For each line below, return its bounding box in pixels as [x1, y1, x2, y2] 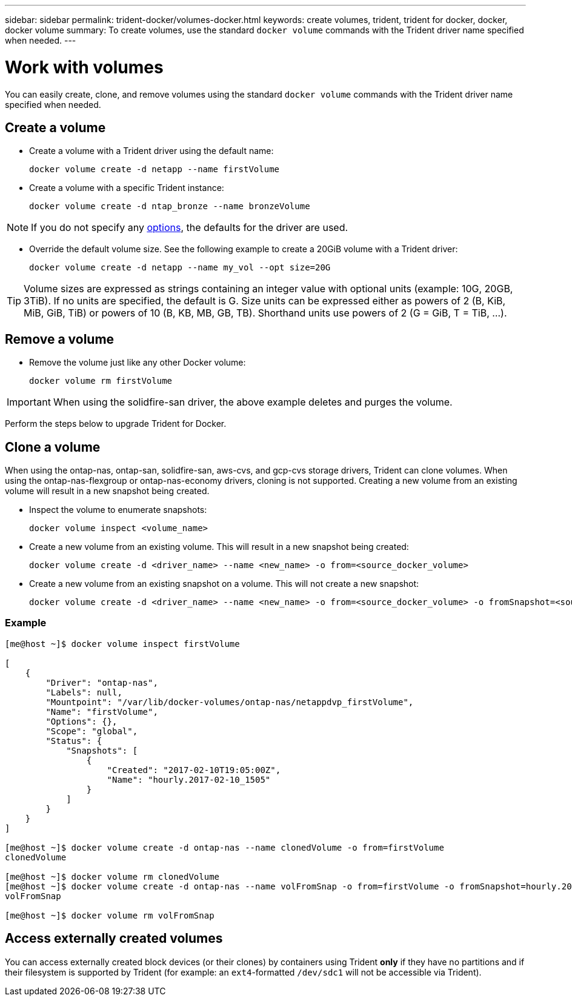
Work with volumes [5, 56, 164, 78]
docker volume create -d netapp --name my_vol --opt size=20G [29, 263, 331, 273]
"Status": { [45, 735, 102, 746]
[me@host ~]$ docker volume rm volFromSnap [5, 910, 215, 920]
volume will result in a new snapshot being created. [5, 486, 210, 497]
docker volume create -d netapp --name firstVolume [29, 164, 280, 175]
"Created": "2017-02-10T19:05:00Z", [107, 765, 281, 775]
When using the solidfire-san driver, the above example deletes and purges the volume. [53, 396, 453, 409]
